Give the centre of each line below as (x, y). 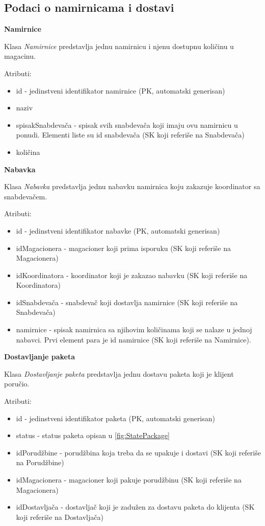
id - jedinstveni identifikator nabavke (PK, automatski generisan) (118, 230)
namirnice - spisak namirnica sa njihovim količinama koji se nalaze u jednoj (134, 329)
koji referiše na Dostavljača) (60, 517)
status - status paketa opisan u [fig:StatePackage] (93, 435)
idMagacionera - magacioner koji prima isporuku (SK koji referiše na (123, 248)
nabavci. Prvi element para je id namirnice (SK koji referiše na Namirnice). (134, 339)
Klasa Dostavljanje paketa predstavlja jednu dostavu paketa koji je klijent (119, 373)
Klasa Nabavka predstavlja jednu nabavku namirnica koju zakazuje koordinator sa (132, 186)
